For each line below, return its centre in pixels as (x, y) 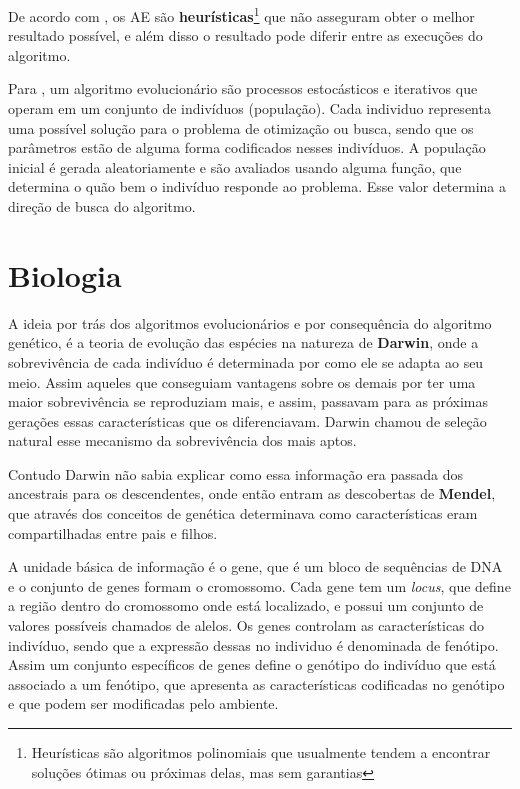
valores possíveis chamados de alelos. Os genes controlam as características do (246, 625)
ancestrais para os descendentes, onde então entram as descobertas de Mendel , (252, 493)
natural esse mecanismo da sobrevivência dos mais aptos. (182, 440)
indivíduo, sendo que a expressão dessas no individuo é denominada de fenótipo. (253, 644)
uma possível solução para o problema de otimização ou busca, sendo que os (241, 127)
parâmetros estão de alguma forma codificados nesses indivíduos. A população (247, 147)
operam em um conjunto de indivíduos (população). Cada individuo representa (249, 108)
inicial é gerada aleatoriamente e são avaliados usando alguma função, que (235, 166)
